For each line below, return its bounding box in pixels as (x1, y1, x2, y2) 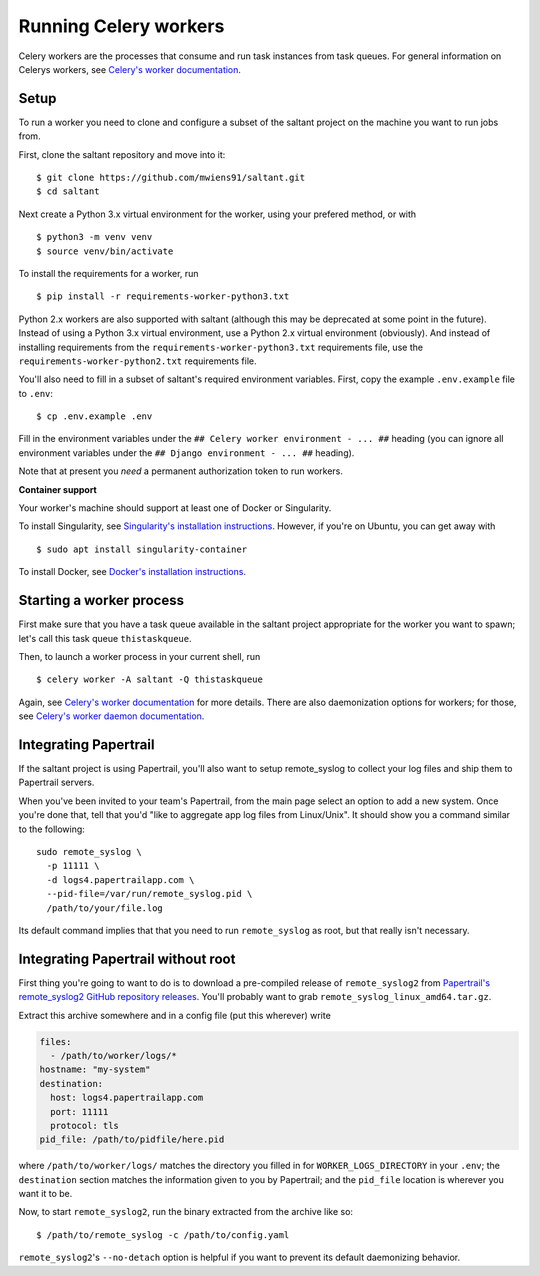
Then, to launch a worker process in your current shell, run (18, 650, 261, 662)
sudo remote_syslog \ (36, 846, 142, 857)
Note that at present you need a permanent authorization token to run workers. (18, 465, 344, 477)
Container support (18, 483, 97, 495)
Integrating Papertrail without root (18, 950, 236, 967)
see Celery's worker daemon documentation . (18, 710, 205, 722)
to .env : (18, 387, 54, 399)
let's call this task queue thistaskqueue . (18, 632, 192, 644)
